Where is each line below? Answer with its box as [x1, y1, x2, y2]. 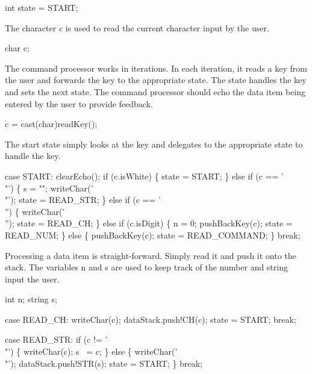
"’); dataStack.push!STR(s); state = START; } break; [5, 357, 202, 369]
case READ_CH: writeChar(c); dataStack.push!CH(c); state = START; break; [5, 313, 296, 325]
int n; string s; [5, 293, 57, 305]
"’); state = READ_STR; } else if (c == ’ [5, 193, 161, 206]
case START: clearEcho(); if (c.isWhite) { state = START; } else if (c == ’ [5, 169, 284, 182]
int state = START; [5, 1, 78, 13]
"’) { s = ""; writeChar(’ [5, 181, 93, 194]
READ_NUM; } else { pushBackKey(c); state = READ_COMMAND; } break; [5, 228, 301, 241]
